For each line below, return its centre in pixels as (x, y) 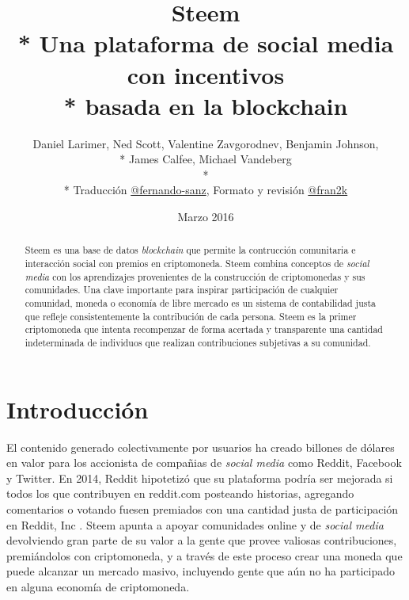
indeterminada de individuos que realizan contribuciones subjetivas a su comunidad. (198, 343)
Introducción (78, 409)
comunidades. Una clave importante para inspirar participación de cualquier (182, 290)
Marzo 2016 (206, 217)
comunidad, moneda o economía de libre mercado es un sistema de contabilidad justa (201, 303)
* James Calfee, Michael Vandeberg (206, 159)
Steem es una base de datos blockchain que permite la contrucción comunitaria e (190, 250)
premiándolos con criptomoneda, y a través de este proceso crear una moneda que (204, 555)
